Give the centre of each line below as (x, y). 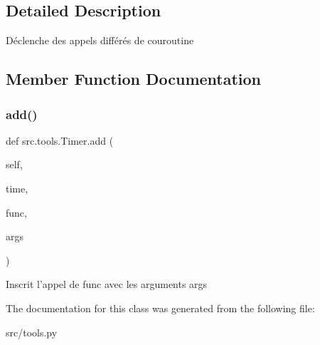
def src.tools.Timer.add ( (60, 140)
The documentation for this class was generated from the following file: (160, 308)
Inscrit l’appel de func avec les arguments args (107, 284)
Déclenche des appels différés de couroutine (100, 40)
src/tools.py (32, 332)
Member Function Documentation (134, 79)
